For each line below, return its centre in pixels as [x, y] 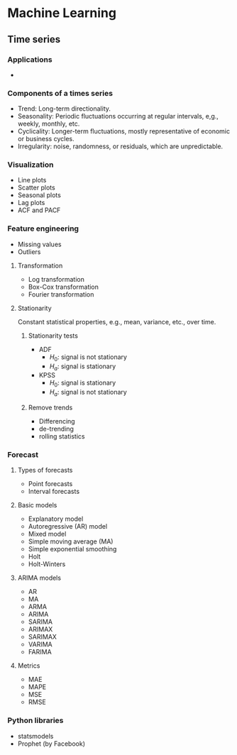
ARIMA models [39, 578]
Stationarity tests [53, 336]
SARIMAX [42, 637]
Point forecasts [50, 484]
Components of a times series [60, 93]
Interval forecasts [54, 492]
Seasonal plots [39, 195]
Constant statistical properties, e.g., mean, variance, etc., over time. [117, 321]
